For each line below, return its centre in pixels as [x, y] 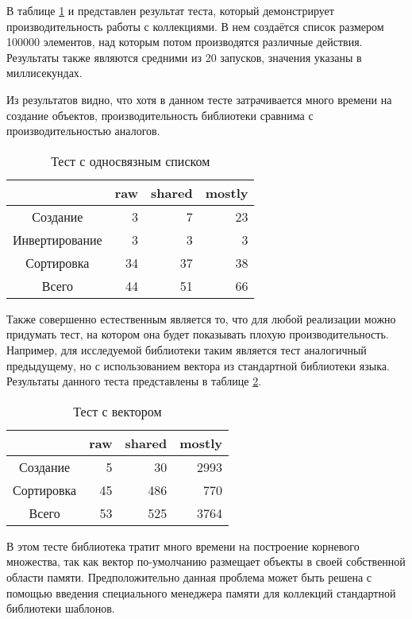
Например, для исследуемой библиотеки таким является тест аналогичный [187, 349]
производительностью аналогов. [83, 131]
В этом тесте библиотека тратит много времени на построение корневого [183, 545]
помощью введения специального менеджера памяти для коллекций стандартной [201, 592]
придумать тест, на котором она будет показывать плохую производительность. [198, 334]
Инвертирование [58, 239]
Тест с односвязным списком [131, 161]
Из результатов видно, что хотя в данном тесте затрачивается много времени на [199, 99]
